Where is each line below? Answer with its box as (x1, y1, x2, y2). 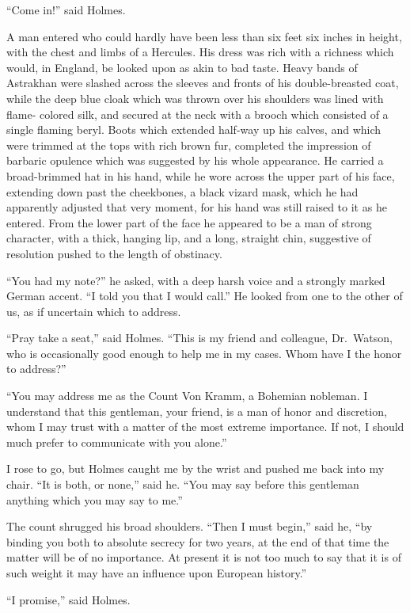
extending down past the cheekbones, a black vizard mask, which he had (6, 183, 359, 200)
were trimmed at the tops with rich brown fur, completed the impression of (6, 136, 371, 153)
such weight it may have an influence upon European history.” (6, 565, 307, 581)
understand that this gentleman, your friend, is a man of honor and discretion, (6, 402, 387, 419)
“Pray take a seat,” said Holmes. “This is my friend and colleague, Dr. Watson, (6, 329, 393, 346)
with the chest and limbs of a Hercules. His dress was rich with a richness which (6, 44, 394, 60)
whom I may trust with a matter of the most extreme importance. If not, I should (6, 418, 404, 435)
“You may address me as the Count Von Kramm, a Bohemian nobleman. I (6, 387, 368, 404)
